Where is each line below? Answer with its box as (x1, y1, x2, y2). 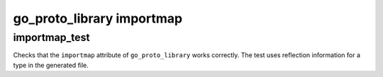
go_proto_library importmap (13, 11, 183, 26)
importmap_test (13, 31, 90, 44)
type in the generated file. (13, 61, 89, 69)
